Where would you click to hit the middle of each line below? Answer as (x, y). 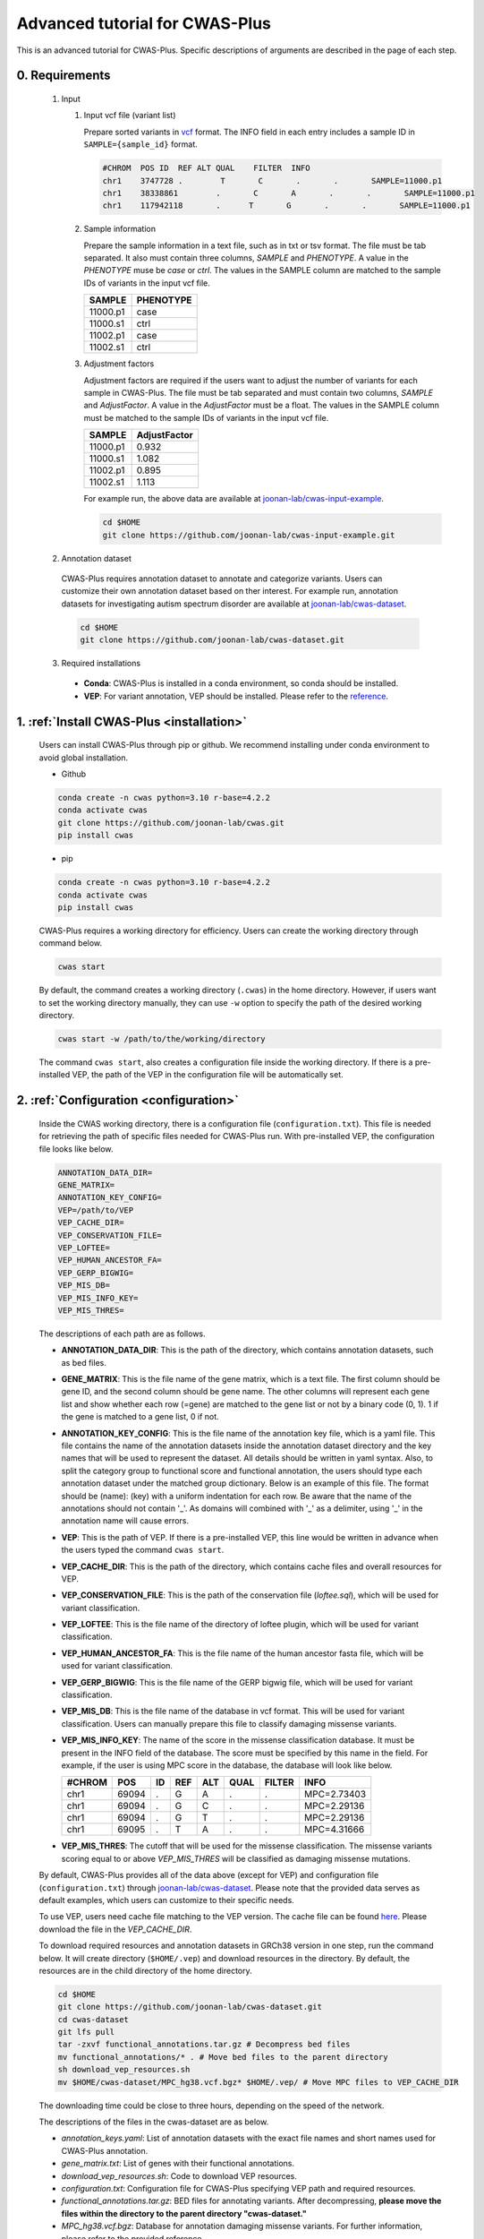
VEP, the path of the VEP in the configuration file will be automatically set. (208, 1075)
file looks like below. (76, 1149)
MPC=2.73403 (335, 1794)
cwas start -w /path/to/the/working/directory (161, 1039)
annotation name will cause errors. (125, 1521)
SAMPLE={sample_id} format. (141, 144)
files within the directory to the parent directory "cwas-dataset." (184, 2213)
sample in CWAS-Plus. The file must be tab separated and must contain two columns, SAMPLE (259, 393)
